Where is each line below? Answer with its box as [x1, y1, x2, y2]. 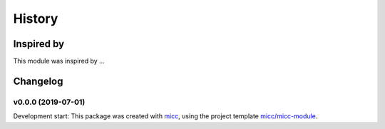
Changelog [13, 75, 63, 87]
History [13, 11, 58, 26]
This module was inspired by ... [13, 57, 105, 66]
